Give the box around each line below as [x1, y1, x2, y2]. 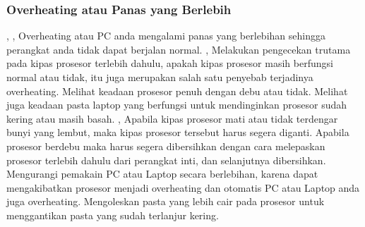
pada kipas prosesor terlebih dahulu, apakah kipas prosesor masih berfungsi [6, 56, 333, 70]
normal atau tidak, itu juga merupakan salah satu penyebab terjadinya [6, 70, 313, 84]
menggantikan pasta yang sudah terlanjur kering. [6, 207, 219, 222]
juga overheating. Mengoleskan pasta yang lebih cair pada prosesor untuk [6, 194, 325, 209]
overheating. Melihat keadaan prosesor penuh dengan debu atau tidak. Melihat [6, 83, 348, 98]
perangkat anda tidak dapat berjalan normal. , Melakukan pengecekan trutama [6, 42, 351, 56]
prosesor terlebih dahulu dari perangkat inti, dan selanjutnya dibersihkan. [6, 152, 326, 167]
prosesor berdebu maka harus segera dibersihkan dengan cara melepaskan [6, 138, 325, 153]
